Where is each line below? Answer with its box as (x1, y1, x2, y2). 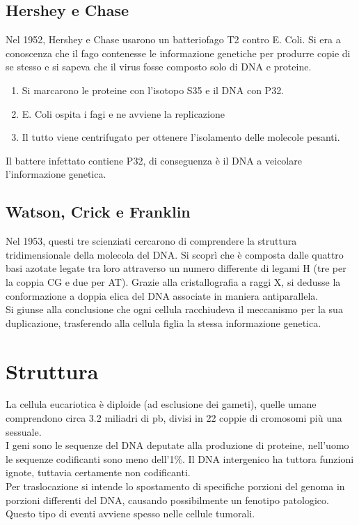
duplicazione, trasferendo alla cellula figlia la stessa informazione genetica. (6, 315, 321, 330)
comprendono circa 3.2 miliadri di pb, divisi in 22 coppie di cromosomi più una (6, 411, 342, 425)
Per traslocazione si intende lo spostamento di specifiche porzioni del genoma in (6, 479, 345, 493)
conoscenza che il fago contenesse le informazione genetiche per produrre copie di (6, 45, 351, 60)
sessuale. (6, 424, 42, 439)
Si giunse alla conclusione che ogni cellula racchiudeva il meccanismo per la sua (6, 302, 343, 317)
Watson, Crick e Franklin (6, 201, 191, 222)
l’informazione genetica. (6, 167, 106, 181)
